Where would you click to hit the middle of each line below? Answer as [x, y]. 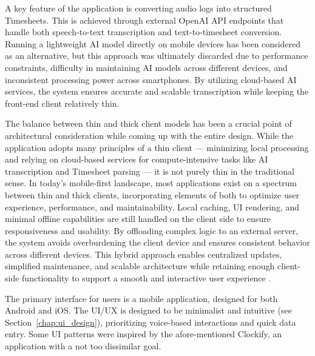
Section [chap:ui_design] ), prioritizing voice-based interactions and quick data [151, 322]
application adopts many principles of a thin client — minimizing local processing [157, 147]
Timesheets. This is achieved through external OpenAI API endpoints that [144, 20]
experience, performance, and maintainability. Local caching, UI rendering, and [152, 207]
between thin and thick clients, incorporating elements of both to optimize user [152, 194]
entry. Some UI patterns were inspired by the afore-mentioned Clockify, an [144, 334]
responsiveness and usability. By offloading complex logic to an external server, [152, 230]
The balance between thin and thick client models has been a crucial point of [148, 123]
